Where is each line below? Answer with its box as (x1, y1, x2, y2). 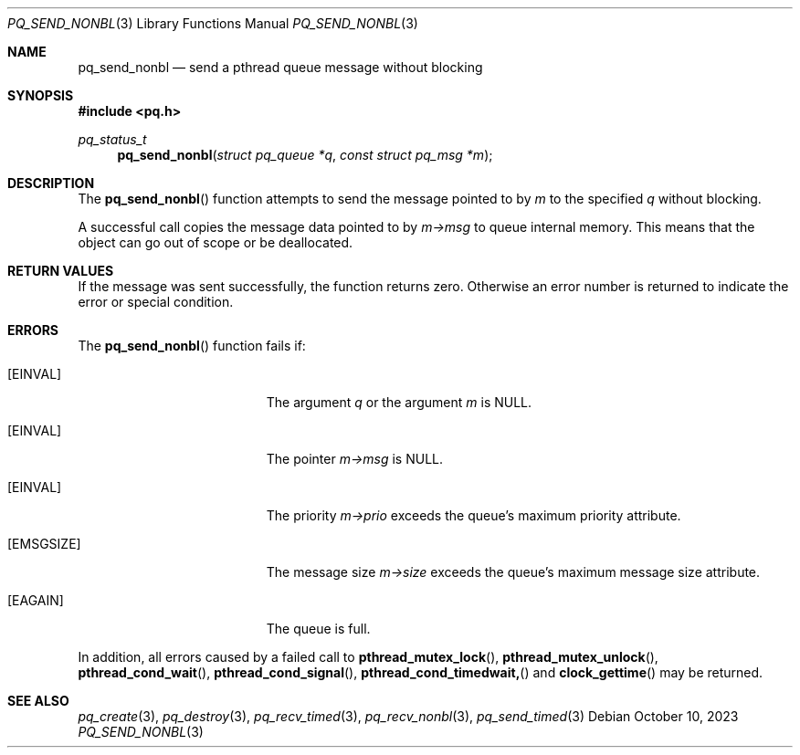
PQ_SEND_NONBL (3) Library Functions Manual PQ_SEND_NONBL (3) (7, 16, 418, 31)
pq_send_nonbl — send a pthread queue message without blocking (78, 59, 483, 75)
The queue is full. (266, 621, 371, 636)
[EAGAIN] (7, 592, 64, 608)
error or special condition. (78, 294, 234, 309)
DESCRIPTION (7, 175, 95, 191)
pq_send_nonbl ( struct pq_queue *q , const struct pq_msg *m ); (117, 147, 493, 163)
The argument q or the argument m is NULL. (266, 394, 532, 410)
